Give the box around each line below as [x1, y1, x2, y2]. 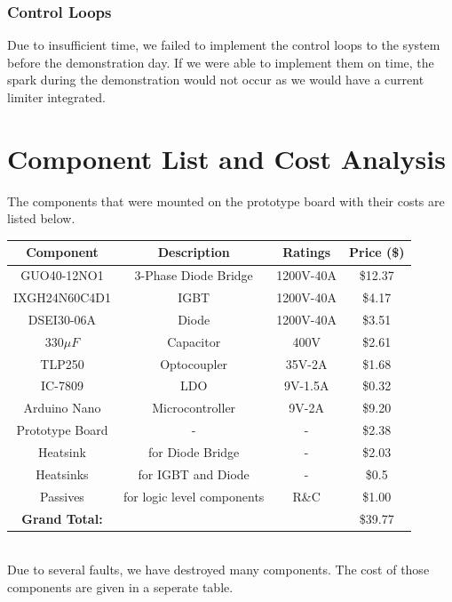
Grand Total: [21, 509, 103, 527]
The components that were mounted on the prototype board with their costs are [7, 191, 445, 210]
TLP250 [40, 354, 84, 373]
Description [157, 243, 230, 261]
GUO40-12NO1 [20, 266, 104, 285]
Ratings [282, 243, 331, 261]
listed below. [7, 209, 75, 228]
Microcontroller [152, 398, 236, 417]
